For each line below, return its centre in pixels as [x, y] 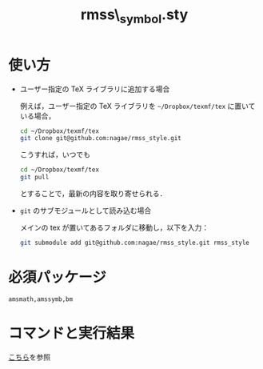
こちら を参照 [29, 357]
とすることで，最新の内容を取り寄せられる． [93, 194]
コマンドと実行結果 [72, 333]
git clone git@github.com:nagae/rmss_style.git [100, 138]
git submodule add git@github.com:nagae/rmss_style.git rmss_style [134, 243]
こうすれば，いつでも [55, 154]
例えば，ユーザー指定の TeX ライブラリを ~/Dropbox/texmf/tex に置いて [137, 106]
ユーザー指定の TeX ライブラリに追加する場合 [95, 89]
